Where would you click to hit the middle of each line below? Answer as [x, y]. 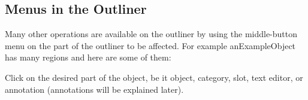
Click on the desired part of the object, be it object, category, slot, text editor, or [154, 77]
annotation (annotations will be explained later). [94, 89]
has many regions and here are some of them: [88, 57]
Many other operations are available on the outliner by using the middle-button [151, 34]
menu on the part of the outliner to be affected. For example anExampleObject [150, 45]
